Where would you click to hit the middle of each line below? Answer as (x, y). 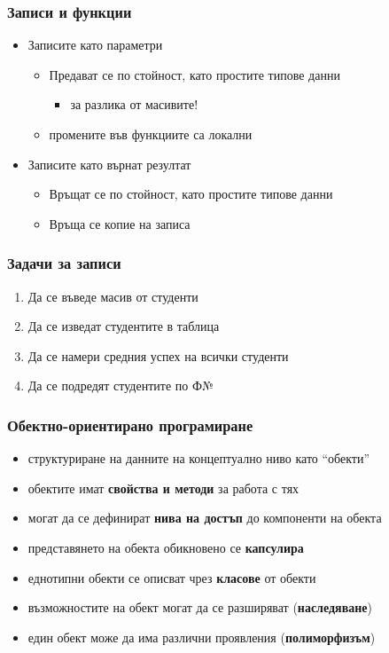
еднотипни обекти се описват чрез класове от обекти (172, 577)
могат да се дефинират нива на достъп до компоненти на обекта (205, 518)
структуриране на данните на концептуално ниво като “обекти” (199, 458)
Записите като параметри (95, 45)
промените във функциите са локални (151, 134)
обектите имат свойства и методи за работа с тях (163, 488)
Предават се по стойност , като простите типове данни (194, 74)
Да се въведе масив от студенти (113, 296)
